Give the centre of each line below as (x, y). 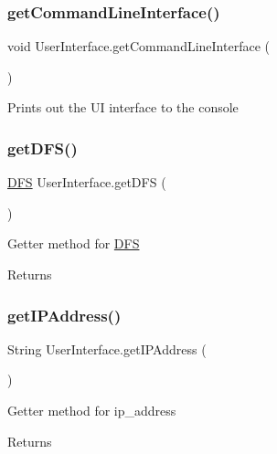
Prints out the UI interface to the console (123, 107)
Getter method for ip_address (92, 410)
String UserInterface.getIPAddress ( (107, 348)
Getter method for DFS (74, 243)
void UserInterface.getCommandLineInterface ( (138, 46)
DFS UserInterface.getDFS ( (87, 182)
